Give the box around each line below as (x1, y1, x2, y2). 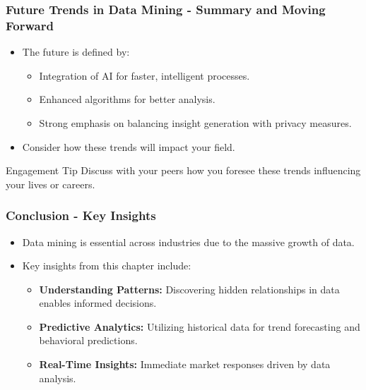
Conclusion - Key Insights (6, 207, 156, 224)
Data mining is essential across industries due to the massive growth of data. (22, 234, 355, 249)
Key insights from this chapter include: (22, 258, 191, 273)
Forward (6, 16, 54, 34)
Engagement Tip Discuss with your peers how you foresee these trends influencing (6, 163, 361, 178)
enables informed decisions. (39, 295, 157, 310)
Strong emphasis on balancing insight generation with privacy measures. (39, 115, 352, 130)
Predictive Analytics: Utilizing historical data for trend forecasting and (39, 319, 360, 334)
